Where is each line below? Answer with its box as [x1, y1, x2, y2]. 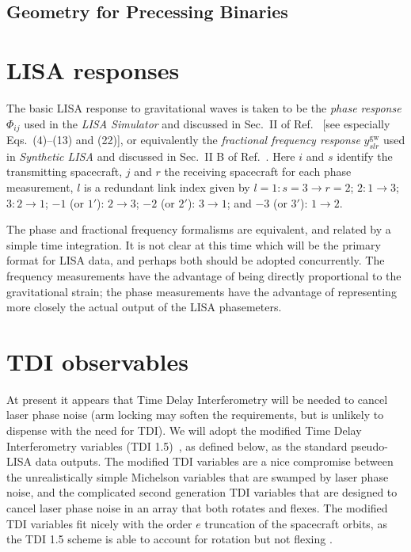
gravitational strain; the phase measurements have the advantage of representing [6, 283, 397, 299]
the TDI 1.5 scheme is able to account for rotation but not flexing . [6, 531, 333, 547]
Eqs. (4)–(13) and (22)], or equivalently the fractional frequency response [6, 131, 360, 147]
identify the [337, 147, 393, 164]
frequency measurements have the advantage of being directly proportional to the [6, 267, 401, 284]
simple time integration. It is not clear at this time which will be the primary [6, 236, 381, 253]
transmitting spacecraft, [6, 163, 123, 180]
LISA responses [6, 53, 180, 86]
